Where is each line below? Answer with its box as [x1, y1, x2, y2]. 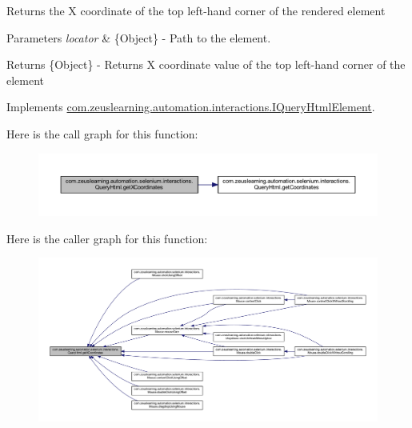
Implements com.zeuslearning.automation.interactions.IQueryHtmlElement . [6, 98, 375, 115]
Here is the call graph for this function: [6, 125, 198, 142]
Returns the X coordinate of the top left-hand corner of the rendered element [6, 2, 386, 18]
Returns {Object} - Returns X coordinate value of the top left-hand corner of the [6, 56, 406, 73]
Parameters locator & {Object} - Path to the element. [6, 29, 271, 46]
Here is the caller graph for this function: [6, 230, 208, 246]
